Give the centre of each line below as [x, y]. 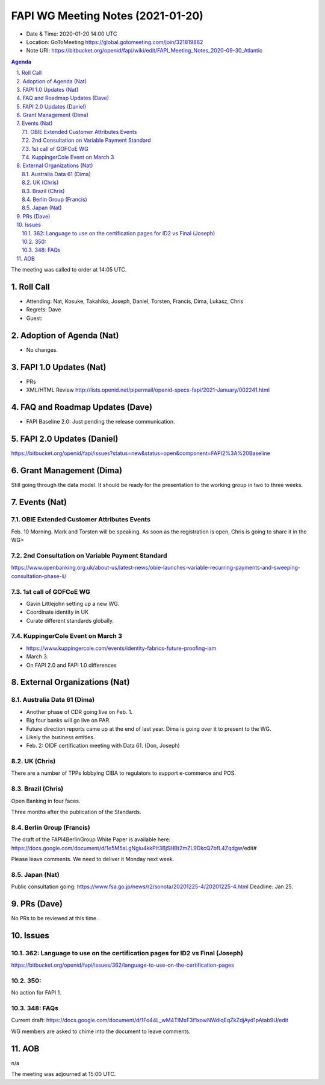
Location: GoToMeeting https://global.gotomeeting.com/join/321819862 [115, 42]
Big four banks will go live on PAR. [68, 721]
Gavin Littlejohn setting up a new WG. [73, 603]
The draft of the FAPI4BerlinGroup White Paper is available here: [91, 839]
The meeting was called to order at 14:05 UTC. [69, 270]
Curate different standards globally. [70, 620]
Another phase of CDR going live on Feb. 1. [79, 711]
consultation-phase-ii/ [39, 576]
